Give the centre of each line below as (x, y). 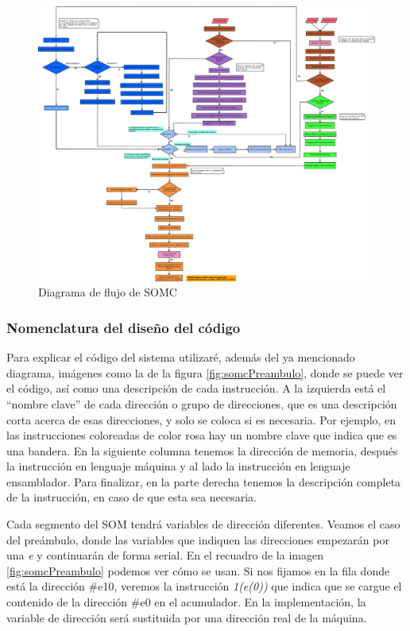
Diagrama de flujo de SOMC (108, 292)
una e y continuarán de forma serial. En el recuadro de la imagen (165, 555)
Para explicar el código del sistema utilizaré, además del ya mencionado (181, 357)
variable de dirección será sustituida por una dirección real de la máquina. (187, 617)
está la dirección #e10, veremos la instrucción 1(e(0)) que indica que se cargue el (204, 586)
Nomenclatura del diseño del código (124, 327)
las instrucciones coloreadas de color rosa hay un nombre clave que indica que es (202, 435)
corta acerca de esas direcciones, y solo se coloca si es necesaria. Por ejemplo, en (201, 419)
